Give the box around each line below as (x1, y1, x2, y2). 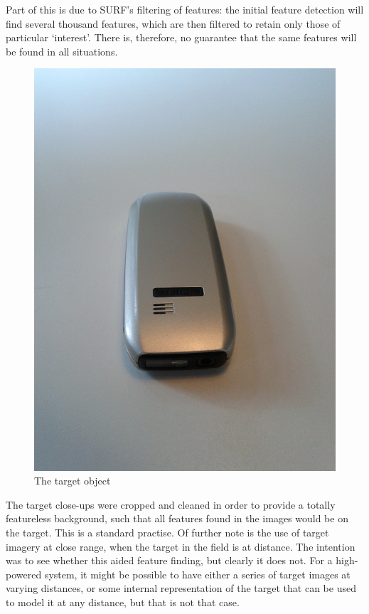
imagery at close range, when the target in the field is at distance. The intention (6, 539, 355, 554)
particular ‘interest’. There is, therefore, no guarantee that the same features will (6, 30, 357, 45)
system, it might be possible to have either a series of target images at (44, 566, 351, 581)
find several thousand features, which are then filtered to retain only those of (6, 16, 341, 31)
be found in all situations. (6, 43, 118, 58)
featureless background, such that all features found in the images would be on (6, 511, 348, 526)
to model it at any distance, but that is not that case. (6, 595, 240, 610)
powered (6, 566, 42, 581)
